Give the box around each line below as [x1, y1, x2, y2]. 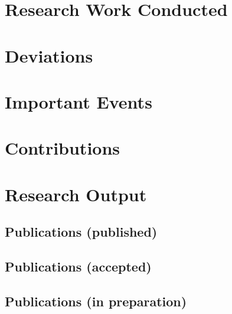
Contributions [5, 136, 120, 160]
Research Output [5, 182, 147, 206]
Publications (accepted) [5, 257, 152, 276]
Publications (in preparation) [5, 292, 187, 310]
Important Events [5, 89, 152, 113]
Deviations [5, 43, 93, 67]
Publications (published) [5, 223, 158, 241]
